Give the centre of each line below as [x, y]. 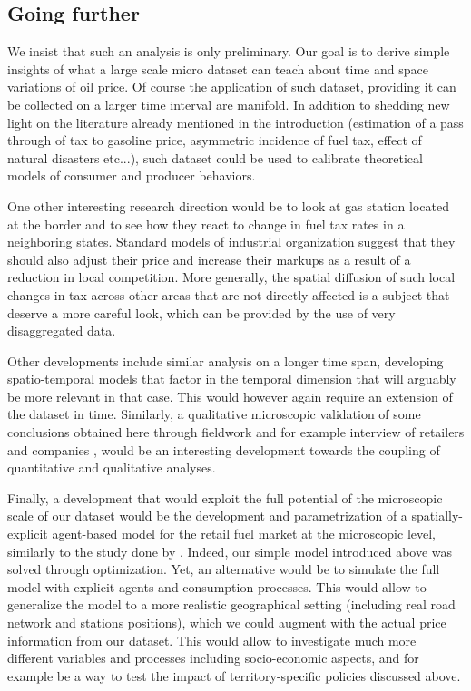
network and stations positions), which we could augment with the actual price [227, 623]
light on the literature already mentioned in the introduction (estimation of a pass [235, 122]
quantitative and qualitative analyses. [112, 467]
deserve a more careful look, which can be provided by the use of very [201, 312]
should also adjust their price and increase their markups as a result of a [209, 259]
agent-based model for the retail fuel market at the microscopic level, [244, 534]
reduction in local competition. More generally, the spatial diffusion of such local [231, 277]
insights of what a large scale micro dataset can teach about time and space [218, 68]
